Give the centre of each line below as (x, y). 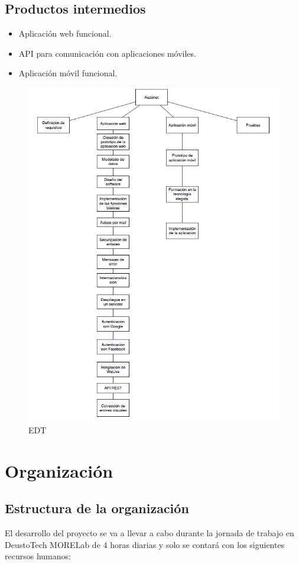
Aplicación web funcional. (65, 33)
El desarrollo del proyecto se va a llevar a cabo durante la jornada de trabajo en (149, 533)
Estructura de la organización (97, 508)
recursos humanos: (38, 556)
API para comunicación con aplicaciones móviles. (107, 53)
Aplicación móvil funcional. (68, 73)
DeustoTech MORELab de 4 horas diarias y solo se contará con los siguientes (145, 544)
